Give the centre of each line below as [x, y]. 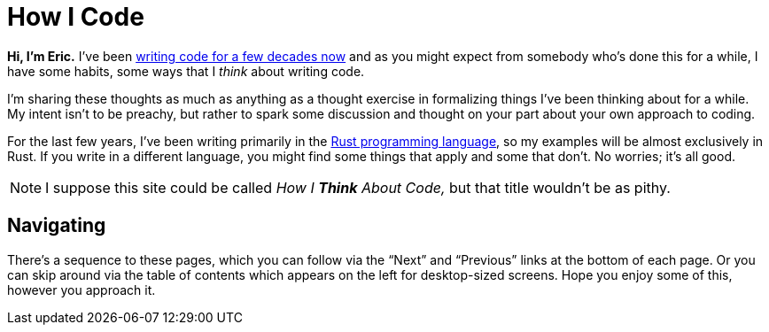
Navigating [57, 226]
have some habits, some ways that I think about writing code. [186, 71]
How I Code [76, 17]
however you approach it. [82, 290]
